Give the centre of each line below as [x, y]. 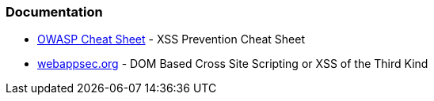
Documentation [54, 12]
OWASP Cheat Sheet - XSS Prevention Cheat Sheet [171, 39]
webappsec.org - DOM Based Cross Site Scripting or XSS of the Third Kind [233, 64]
